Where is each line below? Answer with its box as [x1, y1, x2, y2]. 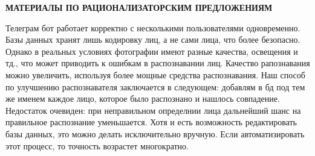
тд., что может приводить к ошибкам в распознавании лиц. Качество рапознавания [5, 57, 310, 69]
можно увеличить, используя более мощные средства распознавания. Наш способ [5, 68, 305, 81]
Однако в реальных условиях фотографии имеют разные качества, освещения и [5, 45, 298, 57]
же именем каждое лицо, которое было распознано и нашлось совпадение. [5, 92, 280, 105]
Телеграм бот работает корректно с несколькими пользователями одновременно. [5, 21, 300, 34]
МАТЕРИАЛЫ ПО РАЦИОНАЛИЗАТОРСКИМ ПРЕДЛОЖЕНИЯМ [5, 1, 273, 13]
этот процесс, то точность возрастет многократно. [5, 139, 189, 152]
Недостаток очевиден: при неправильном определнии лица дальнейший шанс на [5, 104, 301, 116]
